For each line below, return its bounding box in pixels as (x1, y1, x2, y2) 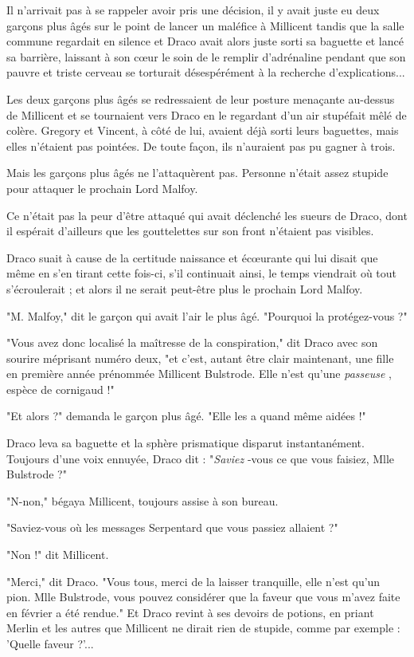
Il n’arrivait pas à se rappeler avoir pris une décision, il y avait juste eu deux (6, 2, 380, 18)
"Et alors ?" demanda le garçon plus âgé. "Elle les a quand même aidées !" (6, 407, 366, 424)
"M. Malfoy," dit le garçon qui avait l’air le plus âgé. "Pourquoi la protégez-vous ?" (6, 307, 408, 324)
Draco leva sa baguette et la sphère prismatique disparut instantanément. (6, 435, 365, 451)
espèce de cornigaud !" (6, 380, 115, 397)
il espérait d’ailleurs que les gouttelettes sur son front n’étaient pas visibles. (6, 222, 374, 239)
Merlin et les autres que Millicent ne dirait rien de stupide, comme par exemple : (6, 620, 400, 636)
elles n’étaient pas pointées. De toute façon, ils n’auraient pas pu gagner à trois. (6, 137, 396, 154)
